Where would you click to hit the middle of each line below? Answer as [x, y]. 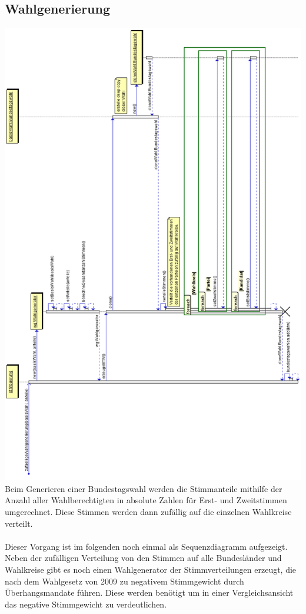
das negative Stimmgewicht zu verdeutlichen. [86, 604]
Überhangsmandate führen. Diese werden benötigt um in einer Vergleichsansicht [149, 592]
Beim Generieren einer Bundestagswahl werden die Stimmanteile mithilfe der [144, 488]
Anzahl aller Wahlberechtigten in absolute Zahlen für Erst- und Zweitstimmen [146, 500]
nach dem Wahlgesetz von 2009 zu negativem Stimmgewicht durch [124, 581]
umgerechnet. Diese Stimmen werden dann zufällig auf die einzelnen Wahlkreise [148, 511]
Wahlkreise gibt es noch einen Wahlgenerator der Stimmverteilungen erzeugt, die [151, 569]
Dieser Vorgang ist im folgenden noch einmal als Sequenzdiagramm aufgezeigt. [146, 546]
